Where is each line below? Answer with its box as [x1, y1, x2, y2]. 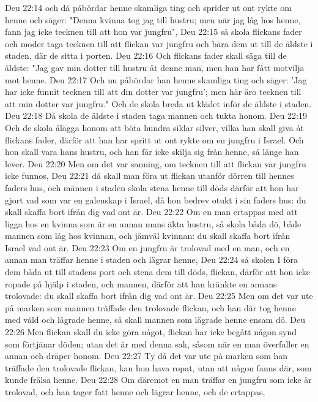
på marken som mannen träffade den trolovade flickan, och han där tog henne [5, 301, 296, 314]
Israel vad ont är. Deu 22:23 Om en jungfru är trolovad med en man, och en [5, 241, 290, 254]
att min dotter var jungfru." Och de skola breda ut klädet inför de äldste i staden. [5, 97, 312, 110]
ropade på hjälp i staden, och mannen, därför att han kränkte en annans [5, 277, 277, 290]
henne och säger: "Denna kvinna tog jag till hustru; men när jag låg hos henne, [5, 13, 301, 26]
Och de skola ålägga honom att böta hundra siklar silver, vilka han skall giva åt [5, 121, 304, 134]
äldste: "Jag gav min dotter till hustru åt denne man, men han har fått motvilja [5, 61, 305, 74]
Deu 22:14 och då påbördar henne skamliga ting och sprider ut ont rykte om [5, 1, 292, 13]
